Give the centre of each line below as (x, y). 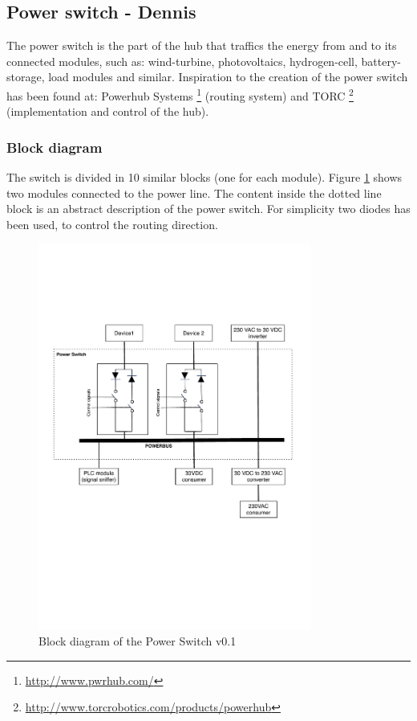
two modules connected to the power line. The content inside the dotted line (194, 193)
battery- (381, 61)
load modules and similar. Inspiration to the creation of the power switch (228, 77)
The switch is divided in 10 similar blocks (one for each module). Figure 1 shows (204, 177)
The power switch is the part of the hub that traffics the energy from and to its (202, 45)
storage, (26, 77)
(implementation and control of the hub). (108, 111)
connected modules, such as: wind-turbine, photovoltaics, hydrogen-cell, (182, 61)
